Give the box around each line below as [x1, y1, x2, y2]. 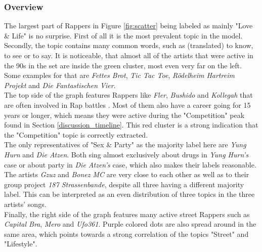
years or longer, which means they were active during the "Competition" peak [4, 109, 245, 120]
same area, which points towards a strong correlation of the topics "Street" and [4, 228, 249, 239]
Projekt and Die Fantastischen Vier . [4, 79, 116, 90]
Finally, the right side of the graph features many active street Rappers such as [4, 208, 250, 219]
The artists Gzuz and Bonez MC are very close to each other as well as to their [4, 169, 249, 180]
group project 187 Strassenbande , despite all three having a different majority [4, 179, 244, 189]
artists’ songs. [4, 198, 47, 209]
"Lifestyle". [4, 238, 37, 249]
